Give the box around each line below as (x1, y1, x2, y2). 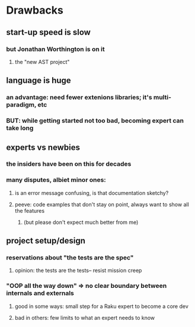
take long (6, 124, 34, 132)
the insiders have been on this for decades (6, 160, 132, 168)
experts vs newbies (6, 142, 80, 152)
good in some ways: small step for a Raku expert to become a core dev (14, 303, 188, 310)
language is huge (6, 75, 71, 86)
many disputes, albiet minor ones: (6, 176, 107, 184)
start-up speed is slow (6, 27, 91, 37)
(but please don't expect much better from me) (23, 219, 139, 226)
